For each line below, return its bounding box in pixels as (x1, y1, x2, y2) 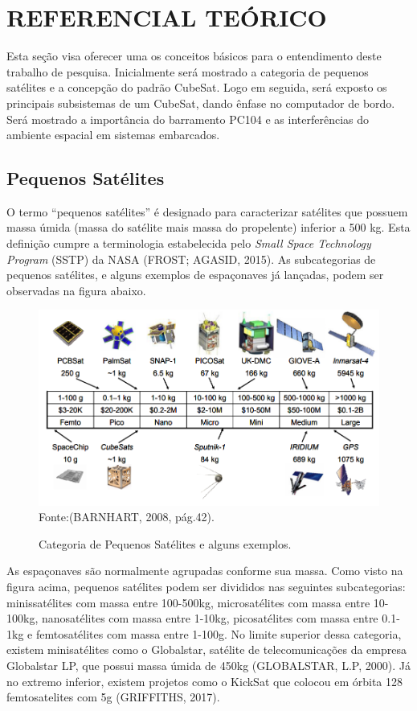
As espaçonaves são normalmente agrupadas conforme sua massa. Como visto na (6, 562, 403, 579)
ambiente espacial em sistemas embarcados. (6, 126, 220, 143)
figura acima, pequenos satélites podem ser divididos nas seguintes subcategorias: (6, 578, 406, 595)
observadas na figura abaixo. (6, 282, 146, 298)
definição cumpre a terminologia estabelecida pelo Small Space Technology (6, 235, 371, 252)
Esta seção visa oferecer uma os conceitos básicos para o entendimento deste (6, 47, 382, 64)
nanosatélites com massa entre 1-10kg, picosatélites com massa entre (41, 610, 378, 627)
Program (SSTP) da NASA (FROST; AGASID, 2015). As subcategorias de (6, 250, 376, 267)
